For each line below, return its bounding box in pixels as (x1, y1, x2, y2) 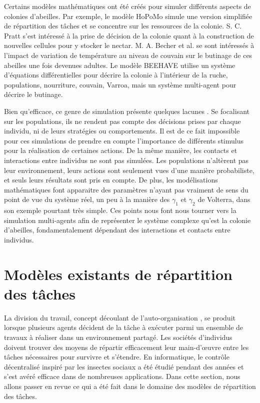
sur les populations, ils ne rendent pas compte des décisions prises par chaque (4, 115, 241, 126)
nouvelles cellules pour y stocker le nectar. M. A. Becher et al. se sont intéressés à (4, 40, 254, 50)
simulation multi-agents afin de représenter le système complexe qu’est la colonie (4, 214, 251, 225)
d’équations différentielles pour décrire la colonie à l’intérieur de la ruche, (4, 69, 228, 80)
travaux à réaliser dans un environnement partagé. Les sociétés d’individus (4, 331, 232, 342)
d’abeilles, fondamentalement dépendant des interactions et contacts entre (4, 224, 230, 235)
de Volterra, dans (197, 194, 250, 204)
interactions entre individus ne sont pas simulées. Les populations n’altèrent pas (4, 154, 249, 165)
